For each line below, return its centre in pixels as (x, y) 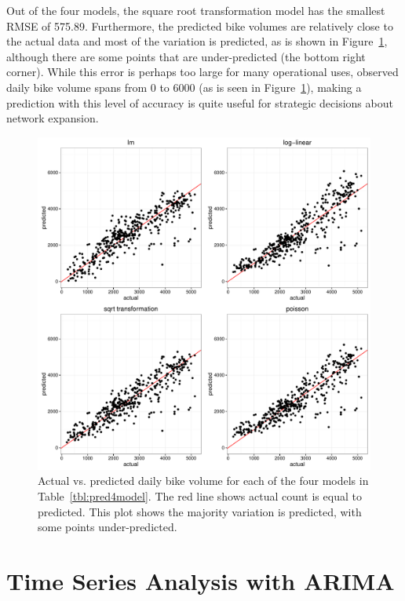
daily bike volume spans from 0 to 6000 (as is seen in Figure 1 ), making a (184, 87)
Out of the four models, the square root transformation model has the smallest (196, 10)
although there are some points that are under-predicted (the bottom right (186, 56)
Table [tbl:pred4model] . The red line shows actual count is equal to (200, 495)
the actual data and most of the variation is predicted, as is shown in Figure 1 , (197, 41)
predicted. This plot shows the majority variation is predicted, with (200, 511)
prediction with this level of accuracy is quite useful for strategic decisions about (200, 102)
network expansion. (53, 118)
